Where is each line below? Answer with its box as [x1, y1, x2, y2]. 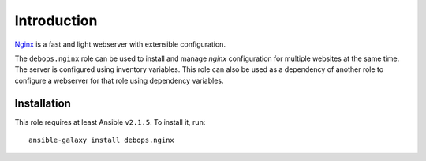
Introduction [14, 12, 98, 29]
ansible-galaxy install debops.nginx [28, 136, 175, 145]
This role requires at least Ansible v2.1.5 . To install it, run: [14, 117, 206, 126]
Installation [14, 96, 71, 110]
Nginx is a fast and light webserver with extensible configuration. [14, 39, 226, 49]
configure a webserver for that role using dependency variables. [14, 76, 224, 85]
